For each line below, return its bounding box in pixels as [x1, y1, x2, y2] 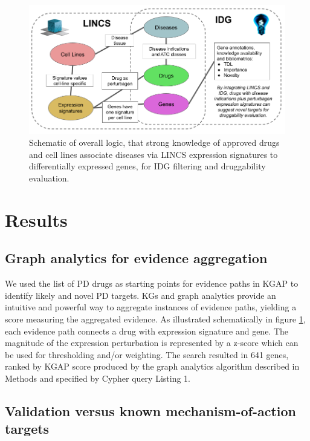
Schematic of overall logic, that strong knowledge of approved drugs [29, 136, 280, 149]
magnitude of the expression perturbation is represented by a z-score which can [5, 336, 299, 349]
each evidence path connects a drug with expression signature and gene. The [5, 324, 289, 337]
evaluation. [29, 172, 69, 185]
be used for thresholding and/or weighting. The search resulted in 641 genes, [5, 348, 289, 361]
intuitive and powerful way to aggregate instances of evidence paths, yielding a [5, 301, 297, 313]
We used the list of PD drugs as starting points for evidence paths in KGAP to [5, 277, 299, 290]
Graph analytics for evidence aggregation [5, 249, 268, 267]
